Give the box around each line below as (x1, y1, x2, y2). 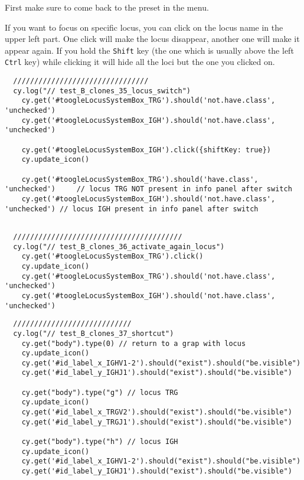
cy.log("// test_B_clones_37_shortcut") (13, 329, 174, 338)
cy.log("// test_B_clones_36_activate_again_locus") (13, 242, 225, 251)
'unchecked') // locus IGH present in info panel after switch (5, 204, 259, 213)
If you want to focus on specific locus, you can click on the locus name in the (5, 21, 283, 33)
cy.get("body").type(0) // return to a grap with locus (21, 339, 246, 348)
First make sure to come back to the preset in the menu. (5, 1, 209, 13)
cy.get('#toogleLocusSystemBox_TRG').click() (21, 252, 204, 261)
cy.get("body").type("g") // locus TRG (21, 388, 178, 397)
